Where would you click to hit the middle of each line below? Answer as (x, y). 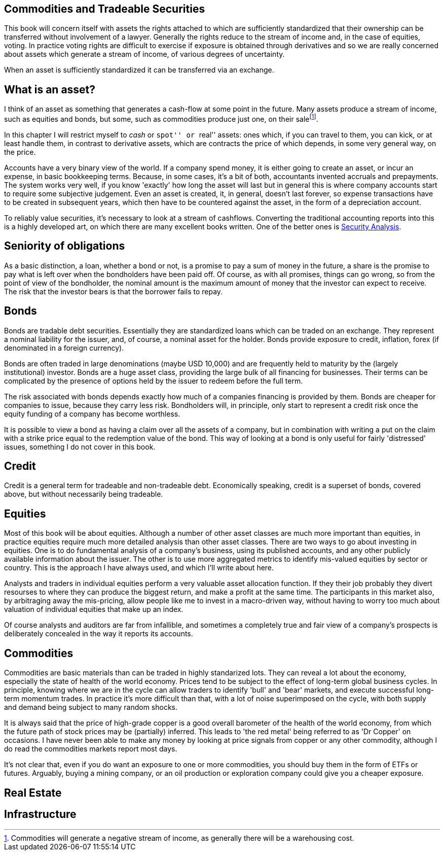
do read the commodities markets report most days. (91, 749)
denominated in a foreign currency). (64, 348)
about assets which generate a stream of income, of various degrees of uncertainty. (144, 54)
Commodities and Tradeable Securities (105, 9)
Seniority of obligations (65, 246)
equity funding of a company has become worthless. (92, 414)
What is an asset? (50, 89)
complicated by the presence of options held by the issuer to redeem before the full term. (154, 381)
